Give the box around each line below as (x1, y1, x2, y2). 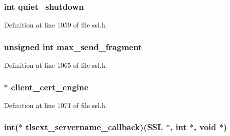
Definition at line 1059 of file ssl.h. (4, 20, 107, 30)
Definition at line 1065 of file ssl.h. (4, 60, 107, 70)
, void (194, 121, 216, 133)
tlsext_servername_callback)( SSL (26, 121, 163, 133)
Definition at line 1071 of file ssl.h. (4, 100, 107, 110)
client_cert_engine (11, 81, 89, 93)
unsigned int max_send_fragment (4, 40, 142, 53)
